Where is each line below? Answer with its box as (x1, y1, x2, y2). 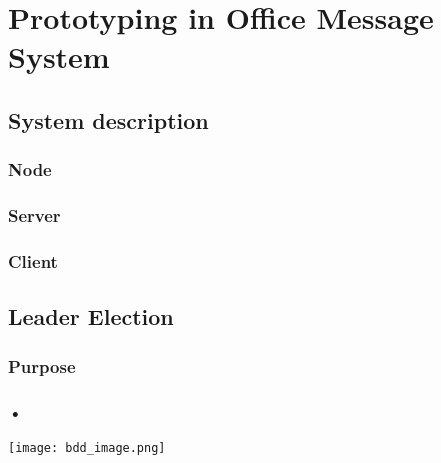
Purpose (8, 353, 76, 378)
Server (8, 203, 61, 228)
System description (8, 104, 209, 135)
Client (8, 248, 58, 273)
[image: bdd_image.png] (8, 440, 166, 455)
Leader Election (8, 301, 174, 332)
